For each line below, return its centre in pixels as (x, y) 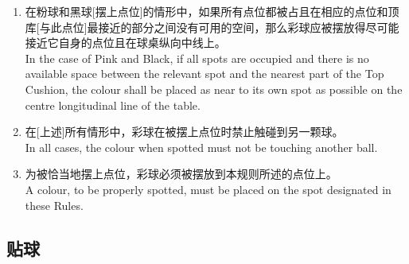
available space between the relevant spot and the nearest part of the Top (204, 74)
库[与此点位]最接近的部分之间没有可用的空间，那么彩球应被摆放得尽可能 (212, 27)
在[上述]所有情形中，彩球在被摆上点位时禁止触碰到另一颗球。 (184, 132)
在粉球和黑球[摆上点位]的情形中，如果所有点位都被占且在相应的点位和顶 (212, 11)
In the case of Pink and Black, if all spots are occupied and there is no (197, 58)
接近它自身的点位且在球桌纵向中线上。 (125, 43)
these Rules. (54, 205)
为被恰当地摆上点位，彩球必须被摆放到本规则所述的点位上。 (181, 174)
